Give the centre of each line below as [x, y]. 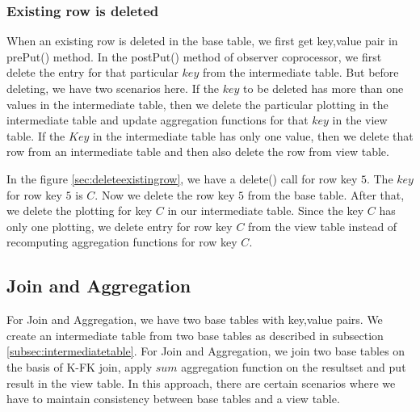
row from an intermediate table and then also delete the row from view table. [198, 151]
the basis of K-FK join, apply [80, 366]
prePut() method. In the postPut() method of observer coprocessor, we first [194, 56]
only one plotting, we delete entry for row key [120, 226]
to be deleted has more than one [323, 88]
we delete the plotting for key [80, 210]
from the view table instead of [323, 226]
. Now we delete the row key [165, 194]
